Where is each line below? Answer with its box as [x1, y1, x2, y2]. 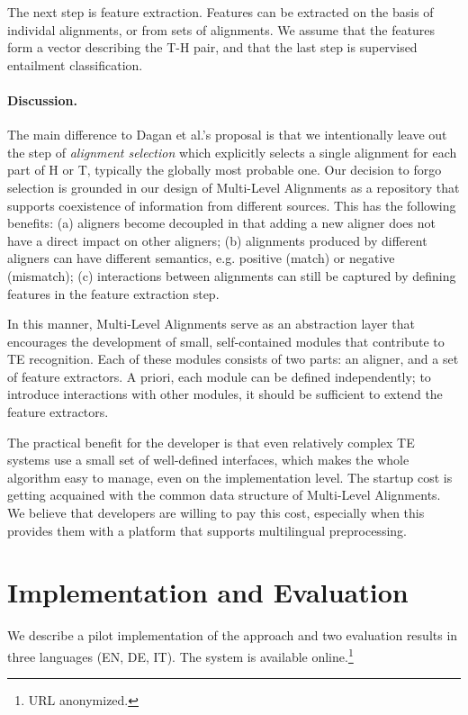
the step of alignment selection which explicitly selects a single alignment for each [7, 142, 457, 161]
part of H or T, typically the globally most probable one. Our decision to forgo [7, 160, 442, 179]
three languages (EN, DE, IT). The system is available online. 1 [7, 644, 354, 665]
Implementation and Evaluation [7, 574, 409, 611]
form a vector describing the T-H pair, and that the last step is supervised [7, 38, 418, 57]
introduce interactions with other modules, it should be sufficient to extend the [7, 385, 443, 403]
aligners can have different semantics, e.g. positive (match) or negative [7, 249, 395, 267]
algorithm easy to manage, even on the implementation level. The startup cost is [7, 467, 453, 486]
